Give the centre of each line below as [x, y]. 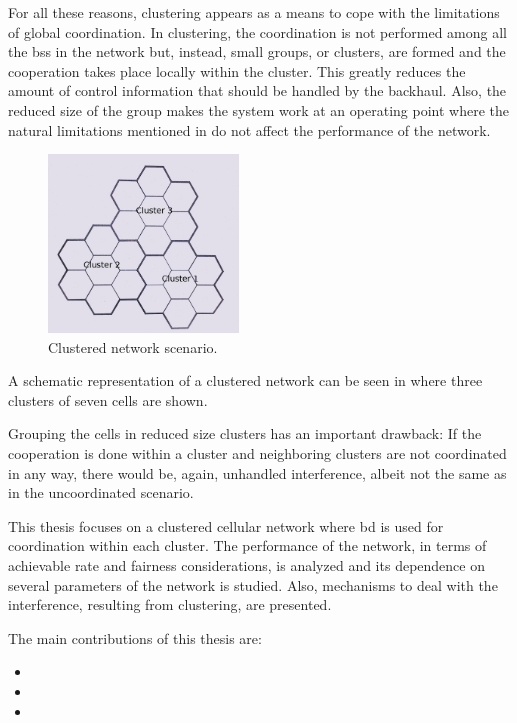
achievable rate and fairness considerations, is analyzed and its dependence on [246, 565]
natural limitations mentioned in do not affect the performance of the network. [249, 129]
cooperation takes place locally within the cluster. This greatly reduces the [237, 70]
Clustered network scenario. [133, 346]
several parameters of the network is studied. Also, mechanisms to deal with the [253, 584]
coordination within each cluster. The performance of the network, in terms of [247, 545]
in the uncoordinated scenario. [101, 492]
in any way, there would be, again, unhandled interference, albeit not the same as [257, 472]
